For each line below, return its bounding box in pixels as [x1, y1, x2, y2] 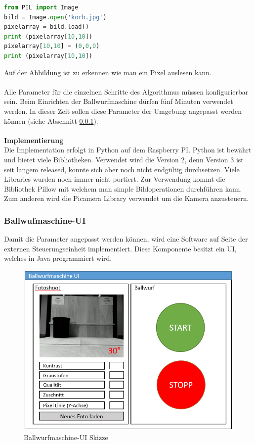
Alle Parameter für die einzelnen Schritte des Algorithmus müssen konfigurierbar [4, 86, 249, 97]
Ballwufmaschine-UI [4, 214, 86, 226]
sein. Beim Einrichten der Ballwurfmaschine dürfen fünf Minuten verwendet [4, 96, 233, 106]
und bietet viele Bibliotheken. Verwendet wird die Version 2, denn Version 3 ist [4, 154, 244, 164]
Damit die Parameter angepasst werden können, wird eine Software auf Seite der [4, 234, 248, 244]
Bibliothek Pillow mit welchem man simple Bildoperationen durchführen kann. [4, 183, 242, 194]
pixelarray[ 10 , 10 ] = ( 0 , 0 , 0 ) [4, 43, 100, 50]
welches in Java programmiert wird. [4, 253, 112, 263]
